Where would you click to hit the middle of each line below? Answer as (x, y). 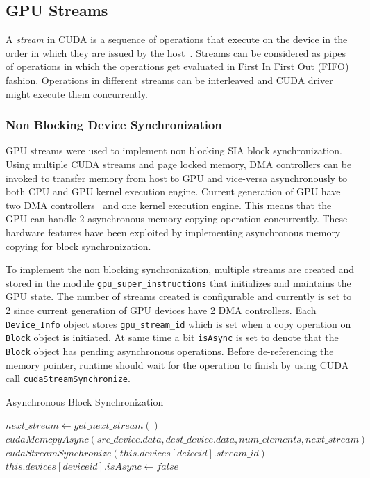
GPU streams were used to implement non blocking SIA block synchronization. (174, 150)
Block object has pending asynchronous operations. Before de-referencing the (170, 351)
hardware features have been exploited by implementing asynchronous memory (173, 232)
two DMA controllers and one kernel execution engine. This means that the (169, 205)
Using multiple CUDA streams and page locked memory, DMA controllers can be (179, 164)
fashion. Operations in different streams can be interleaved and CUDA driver (169, 80)
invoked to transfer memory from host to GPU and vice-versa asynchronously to (177, 178)
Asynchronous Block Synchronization (85, 401)
